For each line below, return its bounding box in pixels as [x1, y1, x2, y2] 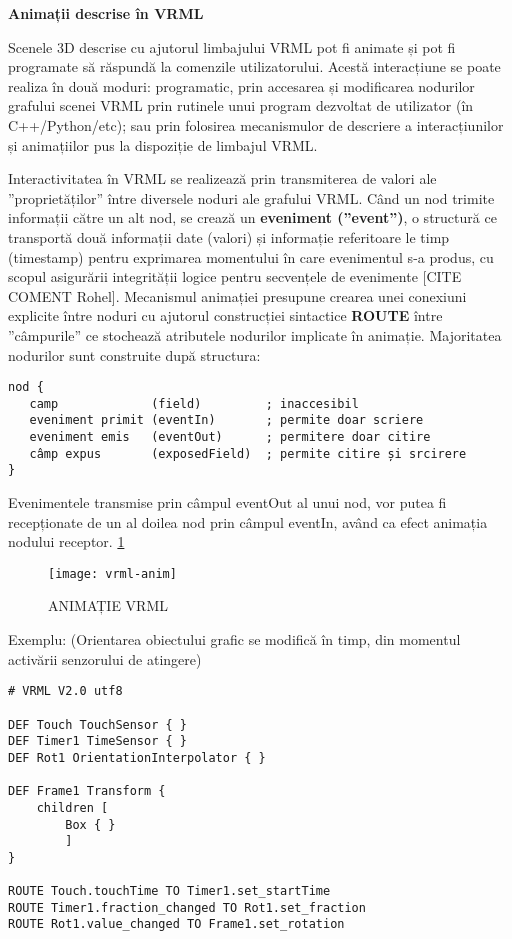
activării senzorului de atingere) [8, 648, 202, 669]
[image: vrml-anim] [48, 566, 177, 581]
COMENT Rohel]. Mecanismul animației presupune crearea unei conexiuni [8, 285, 467, 306]
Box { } [65, 817, 116, 832]
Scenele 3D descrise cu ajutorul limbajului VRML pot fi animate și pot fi [8, 36, 456, 57]
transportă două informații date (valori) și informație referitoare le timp [8, 226, 450, 247]
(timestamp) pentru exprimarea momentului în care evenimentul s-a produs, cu [8, 246, 494, 267]
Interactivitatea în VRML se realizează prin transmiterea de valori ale [8, 168, 437, 189]
